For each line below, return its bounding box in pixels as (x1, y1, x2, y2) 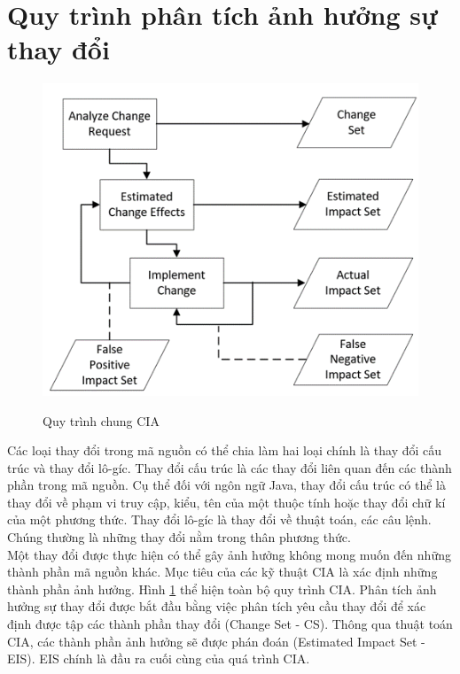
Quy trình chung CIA (43, 411, 160, 430)
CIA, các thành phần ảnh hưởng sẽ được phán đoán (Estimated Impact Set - (7, 631, 425, 650)
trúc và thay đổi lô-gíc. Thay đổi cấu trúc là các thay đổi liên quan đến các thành (7, 458, 452, 476)
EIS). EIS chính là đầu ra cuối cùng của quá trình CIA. (7, 649, 310, 668)
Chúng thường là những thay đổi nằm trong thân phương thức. (7, 528, 351, 546)
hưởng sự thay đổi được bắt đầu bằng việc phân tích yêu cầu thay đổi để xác (7, 597, 426, 616)
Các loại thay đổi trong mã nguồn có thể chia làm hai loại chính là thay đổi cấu (7, 441, 442, 460)
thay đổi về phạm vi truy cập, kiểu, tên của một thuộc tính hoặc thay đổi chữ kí (7, 492, 446, 511)
